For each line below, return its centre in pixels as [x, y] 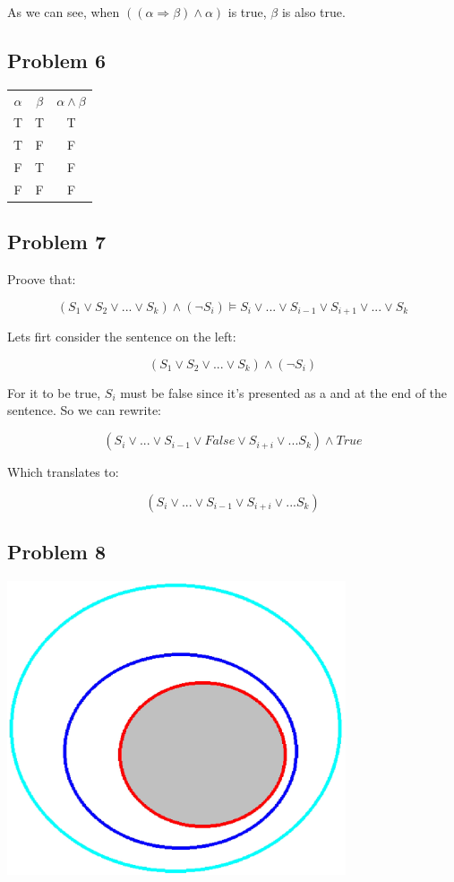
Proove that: [42, 279]
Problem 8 [56, 552]
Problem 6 [56, 60]
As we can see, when [64, 12]
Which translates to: [63, 472]
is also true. [313, 12]
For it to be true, [54, 392]
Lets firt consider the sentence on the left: [122, 337]
